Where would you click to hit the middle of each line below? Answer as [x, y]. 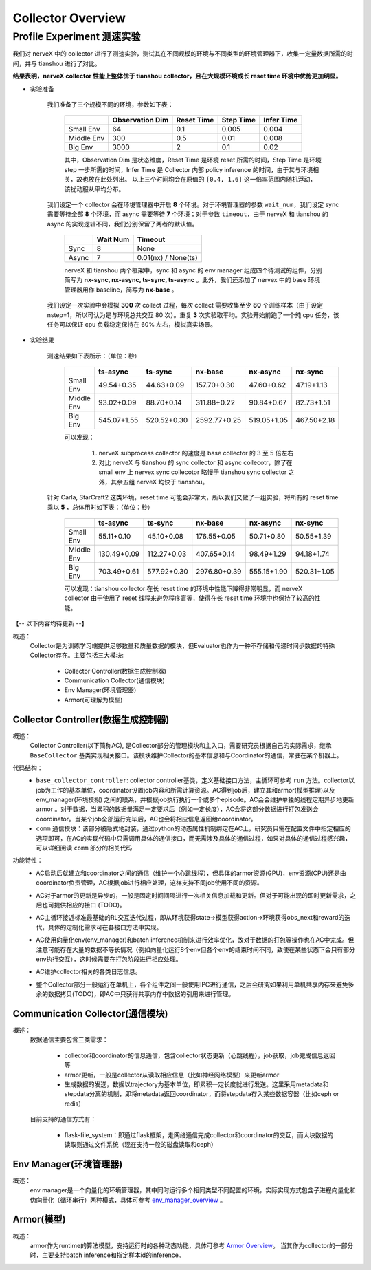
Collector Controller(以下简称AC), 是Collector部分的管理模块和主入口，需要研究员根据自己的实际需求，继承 [181, 746]
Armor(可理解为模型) [93, 700]
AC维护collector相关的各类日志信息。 [89, 972]
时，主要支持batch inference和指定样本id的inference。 [107, 1255]
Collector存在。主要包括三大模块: [77, 655]
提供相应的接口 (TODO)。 [90, 905]
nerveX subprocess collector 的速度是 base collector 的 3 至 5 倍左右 [196, 453]
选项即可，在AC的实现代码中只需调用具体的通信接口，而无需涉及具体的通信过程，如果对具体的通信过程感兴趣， [194, 838]
